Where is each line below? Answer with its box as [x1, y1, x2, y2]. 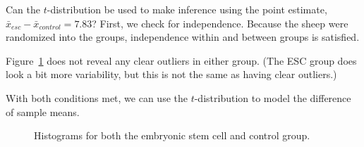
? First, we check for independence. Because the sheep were [92, 15, 348, 30]
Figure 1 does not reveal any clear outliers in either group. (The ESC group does [6, 53, 357, 68]
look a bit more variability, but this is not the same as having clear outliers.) [6, 67, 337, 82]
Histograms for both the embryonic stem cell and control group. [34, 128, 310, 143]
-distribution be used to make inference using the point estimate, [47, 2, 327, 16]
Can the [6, 2, 40, 16]
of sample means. [6, 104, 80, 119]
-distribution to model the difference [194, 90, 351, 105]
